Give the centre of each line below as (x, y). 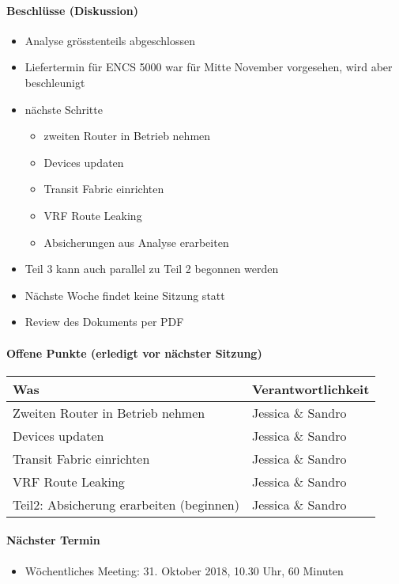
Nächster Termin (53, 540)
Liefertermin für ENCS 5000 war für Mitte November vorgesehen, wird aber (209, 67)
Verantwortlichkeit (311, 389)
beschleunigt (55, 82)
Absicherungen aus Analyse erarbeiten (136, 242)
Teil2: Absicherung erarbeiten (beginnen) (126, 504)
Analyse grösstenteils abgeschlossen (110, 40)
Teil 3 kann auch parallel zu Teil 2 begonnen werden (152, 269)
